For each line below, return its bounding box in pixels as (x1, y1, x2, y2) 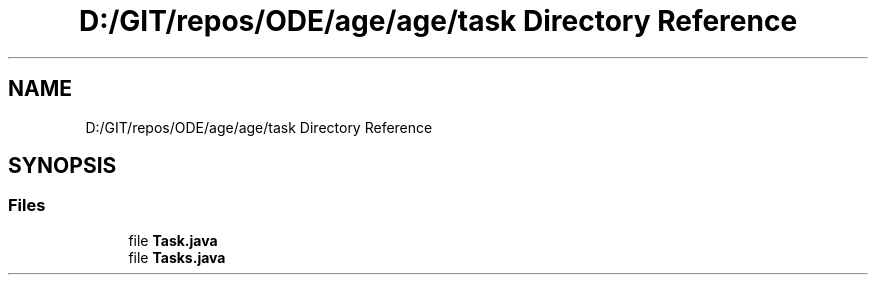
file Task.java (128, 231, 218, 249)
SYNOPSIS (8, 153, 117, 179)
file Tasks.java (128, 248, 226, 266)
